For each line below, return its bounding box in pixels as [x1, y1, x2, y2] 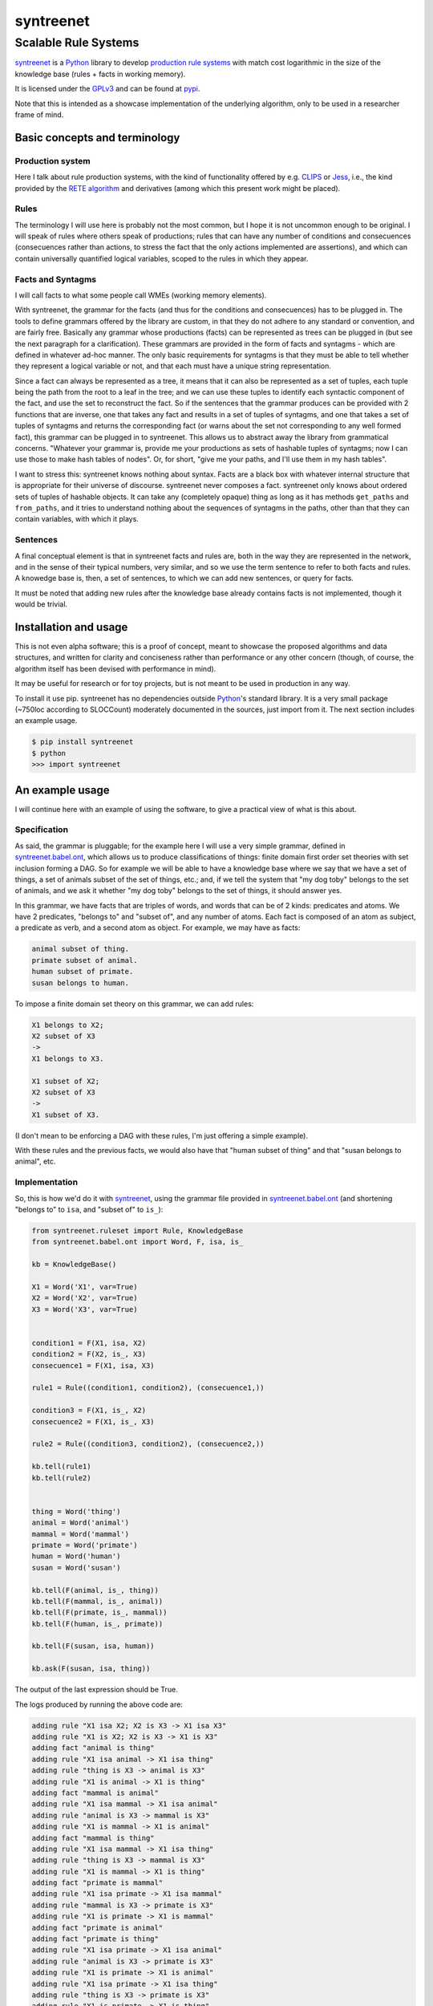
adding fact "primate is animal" [31, 1923, 164, 1932]
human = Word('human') [31, 1552, 121, 1561]
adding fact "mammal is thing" [31, 1833, 156, 1842]
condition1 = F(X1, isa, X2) [31, 1338, 147, 1347]
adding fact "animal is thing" [31, 1744, 156, 1752]
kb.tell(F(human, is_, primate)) [31, 1619, 164, 1628]
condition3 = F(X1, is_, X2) [31, 1406, 147, 1415]
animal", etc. [14, 1156, 56, 1167]
